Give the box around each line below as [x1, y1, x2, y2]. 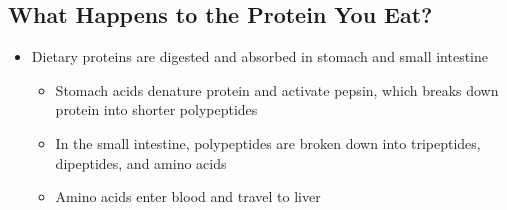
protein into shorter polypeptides [55, 99, 258, 120]
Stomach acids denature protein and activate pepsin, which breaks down [55, 79, 499, 100]
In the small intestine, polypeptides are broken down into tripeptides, [55, 132, 481, 153]
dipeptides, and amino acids [55, 152, 227, 173]
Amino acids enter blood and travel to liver [55, 186, 321, 207]
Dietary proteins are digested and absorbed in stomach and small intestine [31, 46, 488, 67]
